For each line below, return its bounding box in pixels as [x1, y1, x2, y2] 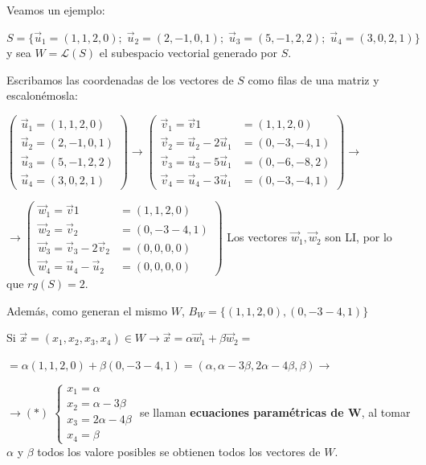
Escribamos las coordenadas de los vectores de [6, 71, 234, 88]
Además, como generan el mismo [6, 302, 168, 319]
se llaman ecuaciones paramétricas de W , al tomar [139, 404, 411, 421]
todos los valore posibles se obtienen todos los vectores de [37, 442, 321, 459]
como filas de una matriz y [248, 71, 379, 88]
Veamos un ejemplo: [6, 2, 105, 18]
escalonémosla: [6, 87, 78, 104]
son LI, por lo [325, 228, 392, 245]
